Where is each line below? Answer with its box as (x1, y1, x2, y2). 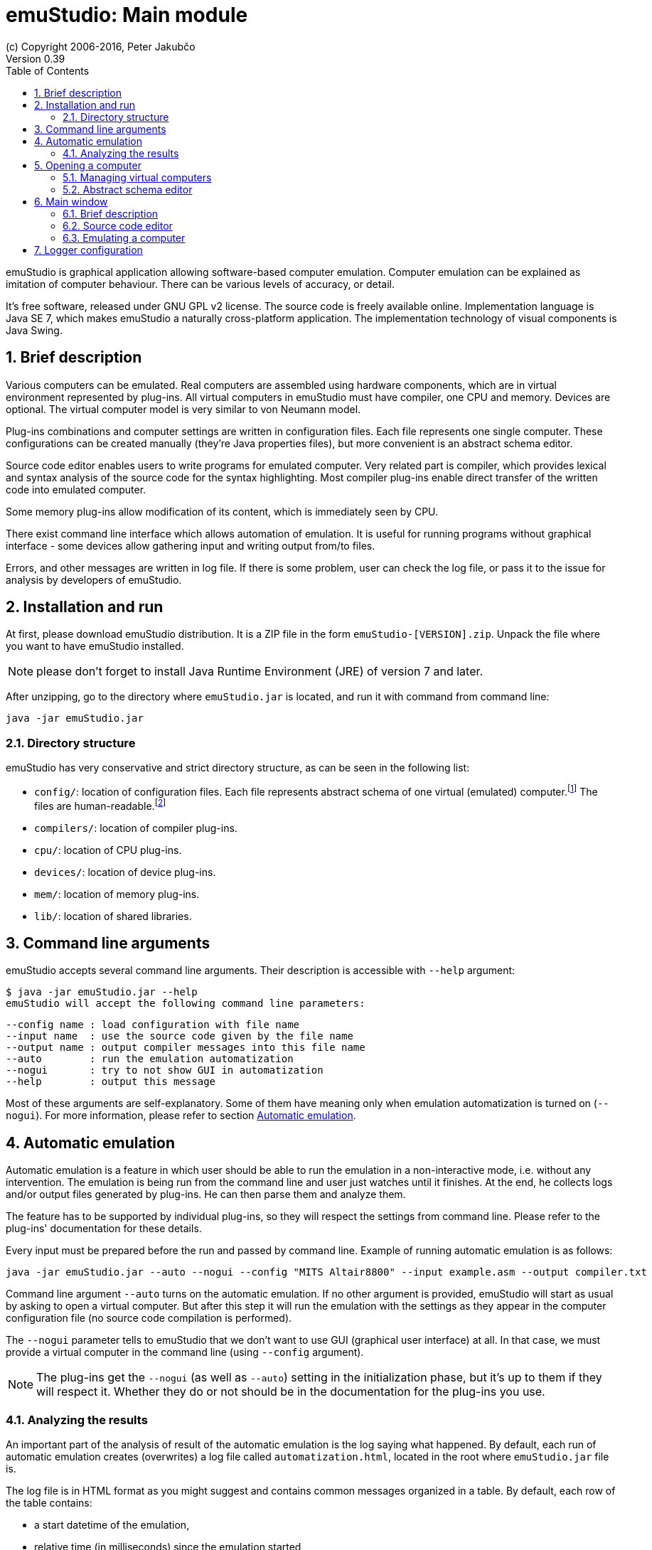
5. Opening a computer (34, 159, 141, 171)
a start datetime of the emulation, (34, 1518, 190, 1531)
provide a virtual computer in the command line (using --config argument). (6, 1346, 364, 1359)
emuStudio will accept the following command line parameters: (6, 998, 365, 1010)
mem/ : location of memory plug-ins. (34, 887, 200, 900)
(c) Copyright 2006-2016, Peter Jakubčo (6, 40, 196, 53)
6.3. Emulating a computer (63, 231, 186, 244)
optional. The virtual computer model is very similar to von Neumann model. (6, 402, 361, 415)
